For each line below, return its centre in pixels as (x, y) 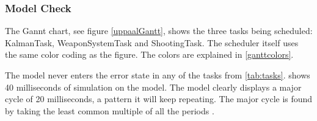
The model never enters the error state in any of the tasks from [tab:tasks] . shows (158, 75)
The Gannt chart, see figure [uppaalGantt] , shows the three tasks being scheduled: (159, 31)
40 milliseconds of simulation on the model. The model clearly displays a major (153, 87)
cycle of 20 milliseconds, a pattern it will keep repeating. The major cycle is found (159, 99)
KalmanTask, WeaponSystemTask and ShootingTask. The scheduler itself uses (152, 42)
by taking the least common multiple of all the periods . (110, 110)
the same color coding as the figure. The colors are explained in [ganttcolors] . (149, 54)
